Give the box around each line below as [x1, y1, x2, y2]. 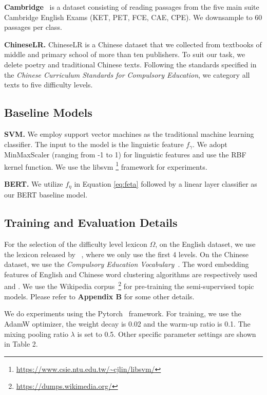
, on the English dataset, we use [155, 239, 256, 249]
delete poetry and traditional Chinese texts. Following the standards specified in [4, 59, 257, 69]
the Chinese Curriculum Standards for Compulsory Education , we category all [4, 69, 250, 80]
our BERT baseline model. [4, 189, 88, 200]
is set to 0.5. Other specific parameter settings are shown [77, 328, 256, 339]
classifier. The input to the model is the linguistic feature [4, 138, 184, 149]
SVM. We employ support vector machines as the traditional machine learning [4, 128, 254, 139]
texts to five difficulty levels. [4, 79, 93, 90]
